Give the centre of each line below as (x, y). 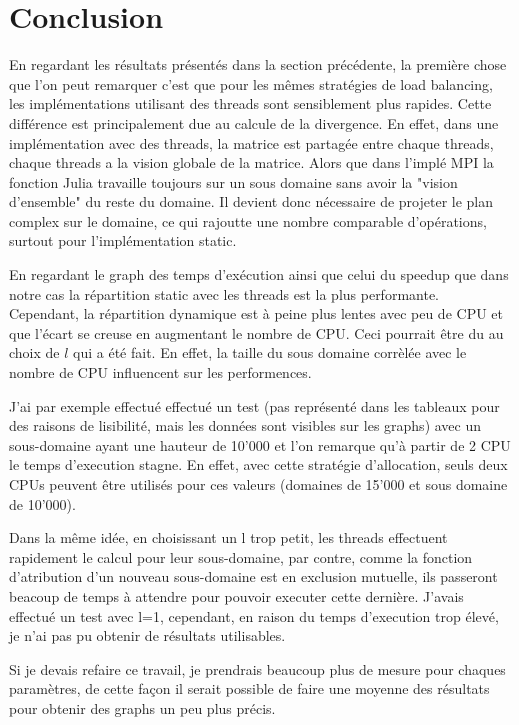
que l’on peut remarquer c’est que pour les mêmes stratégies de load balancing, (251, 83)
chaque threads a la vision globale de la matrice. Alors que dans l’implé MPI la (251, 162)
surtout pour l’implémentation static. (123, 240)
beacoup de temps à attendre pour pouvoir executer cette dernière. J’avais (236, 595)
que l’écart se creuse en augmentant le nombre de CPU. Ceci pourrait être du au (256, 332)
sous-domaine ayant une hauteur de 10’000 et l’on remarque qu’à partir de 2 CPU (260, 444)
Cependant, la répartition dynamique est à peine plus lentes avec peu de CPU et (256, 313)
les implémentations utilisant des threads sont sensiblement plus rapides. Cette (250, 103)
